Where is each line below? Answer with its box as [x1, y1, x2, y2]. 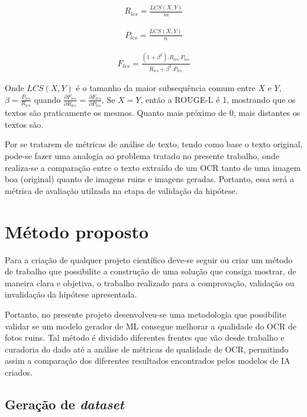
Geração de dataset [5, 395, 124, 413]
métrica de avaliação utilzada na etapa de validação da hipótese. [5, 184, 238, 196]
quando [34, 93, 61, 105]
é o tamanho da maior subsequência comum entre [76, 81, 256, 93]
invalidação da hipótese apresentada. [5, 288, 137, 300]
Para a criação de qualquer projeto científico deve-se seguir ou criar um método [5, 253, 293, 266]
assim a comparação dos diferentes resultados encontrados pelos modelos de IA [5, 354, 290, 367]
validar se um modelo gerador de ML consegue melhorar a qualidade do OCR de [5, 319, 297, 332]
